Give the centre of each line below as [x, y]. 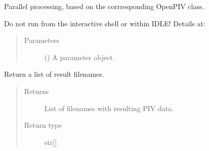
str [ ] [51, 142]
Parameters [41, 40]
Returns [36, 91]
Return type [43, 125]
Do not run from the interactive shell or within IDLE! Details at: [105, 23]
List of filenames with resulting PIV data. [109, 108]
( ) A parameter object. [79, 57]
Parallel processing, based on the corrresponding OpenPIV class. [104, 6]
